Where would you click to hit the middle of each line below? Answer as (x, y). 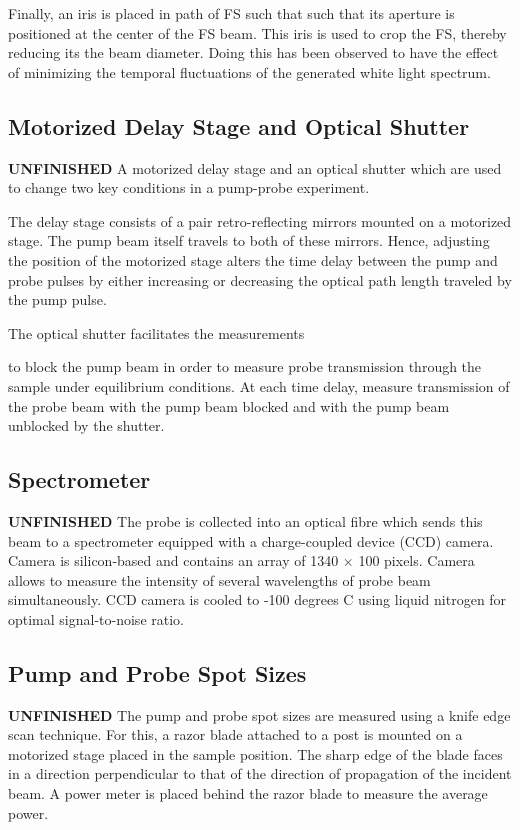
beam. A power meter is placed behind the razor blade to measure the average (248, 793)
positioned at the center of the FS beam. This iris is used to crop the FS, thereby (257, 32)
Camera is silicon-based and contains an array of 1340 (173, 560)
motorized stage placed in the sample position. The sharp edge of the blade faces (255, 753)
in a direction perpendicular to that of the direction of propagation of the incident (260, 773)
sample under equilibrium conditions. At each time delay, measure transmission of (259, 385)
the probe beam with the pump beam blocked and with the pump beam (229, 405)
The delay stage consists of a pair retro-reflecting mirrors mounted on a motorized (260, 220)
